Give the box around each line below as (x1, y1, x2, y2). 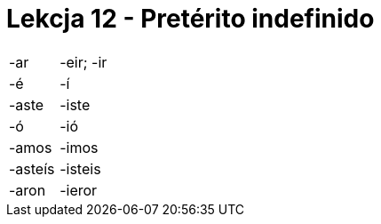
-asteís (9, 159, 55, 178)
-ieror (60, 180, 98, 199)
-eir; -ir (60, 52, 107, 71)
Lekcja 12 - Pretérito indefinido (6, 4, 375, 34)
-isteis (60, 159, 101, 178)
